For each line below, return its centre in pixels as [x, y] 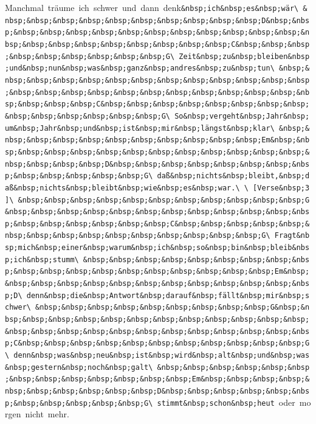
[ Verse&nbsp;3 [281, 188]
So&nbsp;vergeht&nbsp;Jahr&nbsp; [242, 116]
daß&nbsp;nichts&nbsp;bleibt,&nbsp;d [233, 176]
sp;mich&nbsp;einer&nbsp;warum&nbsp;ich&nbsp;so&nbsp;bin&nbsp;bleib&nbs [157, 248]
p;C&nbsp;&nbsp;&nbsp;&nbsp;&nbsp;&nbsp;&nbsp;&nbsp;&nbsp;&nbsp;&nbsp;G [157, 343]
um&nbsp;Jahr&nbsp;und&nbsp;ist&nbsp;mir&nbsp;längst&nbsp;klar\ [140, 128]
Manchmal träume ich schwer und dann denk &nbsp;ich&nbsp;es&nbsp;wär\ [152, 7]
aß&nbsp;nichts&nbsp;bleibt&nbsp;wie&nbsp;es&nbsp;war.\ [122, 188]
